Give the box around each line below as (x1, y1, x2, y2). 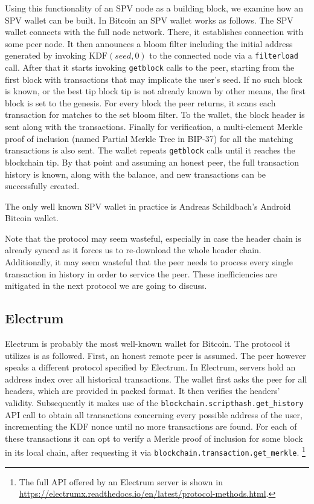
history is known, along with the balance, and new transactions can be (5, 167, 266, 180)
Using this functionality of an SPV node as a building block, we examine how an (5, 2, 303, 14)
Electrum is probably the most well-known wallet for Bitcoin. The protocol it (5, 337, 290, 350)
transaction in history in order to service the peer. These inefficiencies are (5, 267, 277, 280)
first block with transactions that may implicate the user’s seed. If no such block (5, 73, 303, 85)
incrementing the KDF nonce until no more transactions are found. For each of (5, 420, 297, 433)
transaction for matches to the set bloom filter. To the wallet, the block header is (5, 108, 305, 121)
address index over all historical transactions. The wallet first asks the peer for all (5, 372, 307, 385)
